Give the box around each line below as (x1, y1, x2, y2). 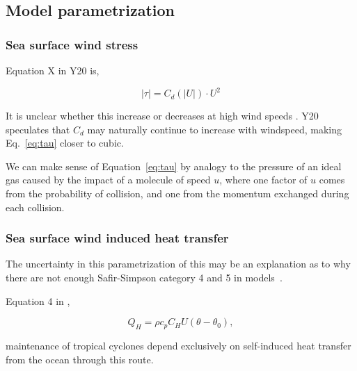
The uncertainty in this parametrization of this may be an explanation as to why (6, 256, 351, 271)
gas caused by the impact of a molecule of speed (6, 172, 211, 187)
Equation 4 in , (6, 293, 70, 308)
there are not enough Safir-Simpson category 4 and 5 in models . (6, 270, 283, 285)
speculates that (6, 122, 70, 136)
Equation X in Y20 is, (6, 63, 100, 77)
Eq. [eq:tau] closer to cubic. (6, 135, 124, 150)
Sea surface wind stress (6, 35, 138, 53)
